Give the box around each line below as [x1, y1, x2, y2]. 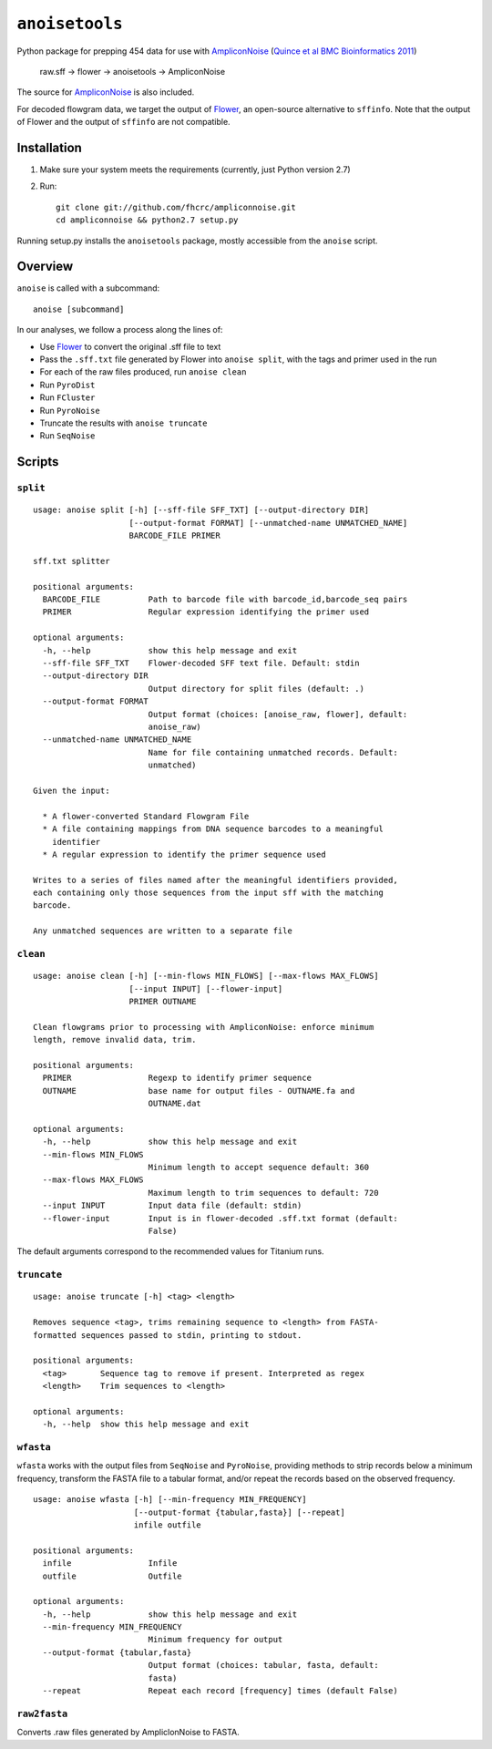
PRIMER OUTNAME [128, 996, 197, 1006]
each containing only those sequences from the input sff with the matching [33, 888, 384, 898]
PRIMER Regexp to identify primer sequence [42, 1073, 312, 1084]
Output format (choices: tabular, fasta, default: [148, 1660, 379, 1671]
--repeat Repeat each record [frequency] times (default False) [42, 1686, 398, 1696]
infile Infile [42, 1559, 178, 1569]
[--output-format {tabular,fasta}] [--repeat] [133, 1507, 345, 1518]
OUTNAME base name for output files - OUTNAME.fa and [42, 1085, 355, 1096]
